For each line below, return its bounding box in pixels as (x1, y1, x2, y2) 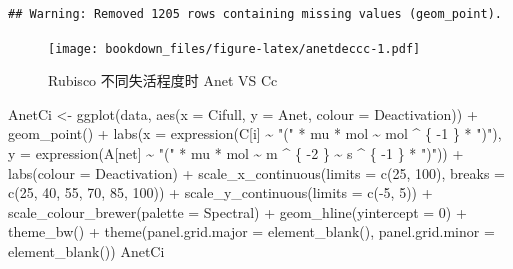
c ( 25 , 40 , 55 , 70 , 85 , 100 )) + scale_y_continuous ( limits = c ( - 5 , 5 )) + (8, 182, 433, 203)
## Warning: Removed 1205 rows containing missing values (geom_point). (8, 7, 502, 21)
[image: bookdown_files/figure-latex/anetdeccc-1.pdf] (48, 41, 421, 56)
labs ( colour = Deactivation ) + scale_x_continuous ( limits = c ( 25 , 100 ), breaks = (8, 162, 505, 183)
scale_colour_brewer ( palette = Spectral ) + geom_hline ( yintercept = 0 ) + (8, 201, 467, 222)
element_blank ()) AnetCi (8, 241, 165, 261)
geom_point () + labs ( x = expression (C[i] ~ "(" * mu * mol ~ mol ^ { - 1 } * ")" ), (8, 123, 502, 144)
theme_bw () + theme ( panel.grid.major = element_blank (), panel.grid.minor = (8, 221, 495, 242)
